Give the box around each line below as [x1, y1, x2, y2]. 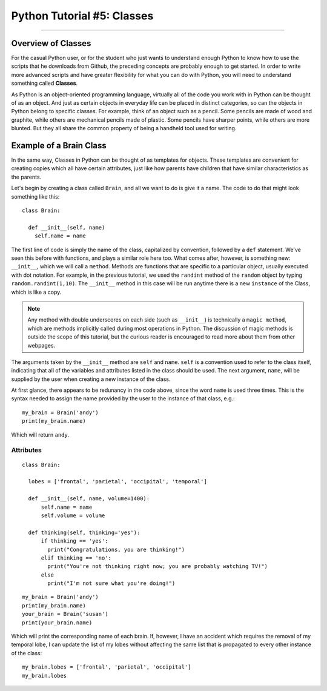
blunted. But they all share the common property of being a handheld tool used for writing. [11, 125, 237, 132]
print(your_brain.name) [22, 619, 93, 626]
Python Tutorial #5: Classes [11, 9, 154, 22]
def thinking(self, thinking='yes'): [28, 529, 140, 536]
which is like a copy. [11, 288, 62, 296]
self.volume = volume [41, 512, 105, 519]
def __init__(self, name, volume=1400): [28, 495, 150, 502]
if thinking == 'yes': [41, 538, 108, 544]
